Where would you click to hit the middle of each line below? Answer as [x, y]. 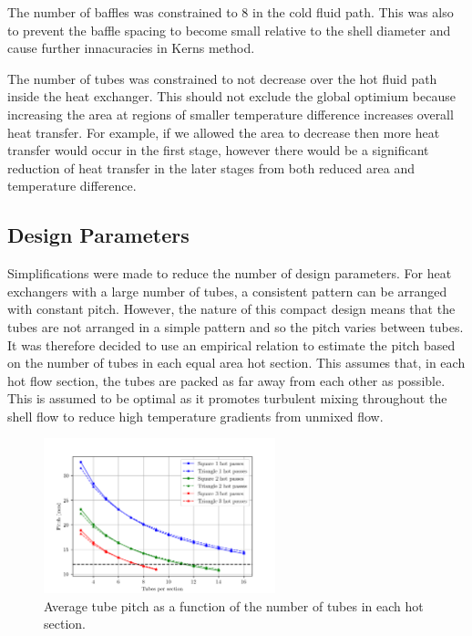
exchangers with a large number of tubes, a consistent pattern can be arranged [227, 291]
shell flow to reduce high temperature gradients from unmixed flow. [195, 416]
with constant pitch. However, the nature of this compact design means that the [231, 309]
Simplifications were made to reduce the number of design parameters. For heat [230, 273]
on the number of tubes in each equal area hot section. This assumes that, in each [236, 363]
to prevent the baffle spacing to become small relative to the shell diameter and [229, 30]
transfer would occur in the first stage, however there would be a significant [218, 150]
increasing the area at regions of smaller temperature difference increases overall [231, 114]
